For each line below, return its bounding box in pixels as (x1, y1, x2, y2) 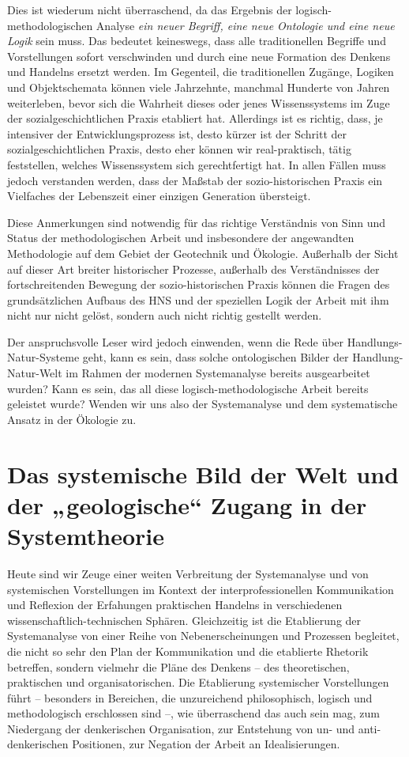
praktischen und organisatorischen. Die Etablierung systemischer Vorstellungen (7, 674, 389, 691)
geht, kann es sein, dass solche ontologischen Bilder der (82, 349, 349, 365)
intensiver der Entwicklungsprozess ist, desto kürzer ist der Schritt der (7, 125, 347, 142)
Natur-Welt (7, 365, 62, 381)
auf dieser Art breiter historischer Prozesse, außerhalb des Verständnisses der (7, 260, 380, 277)
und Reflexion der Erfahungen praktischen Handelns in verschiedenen (7, 596, 343, 613)
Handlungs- (347, 333, 403, 350)
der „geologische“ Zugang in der (7, 488, 367, 520)
